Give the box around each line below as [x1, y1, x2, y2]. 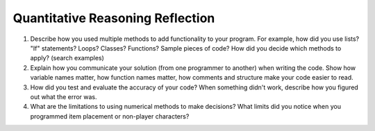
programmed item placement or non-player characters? [30, 112, 190, 121]
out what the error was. [30, 92, 97, 101]
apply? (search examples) [30, 54, 104, 62]
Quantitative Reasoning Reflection [12, 10, 215, 26]
